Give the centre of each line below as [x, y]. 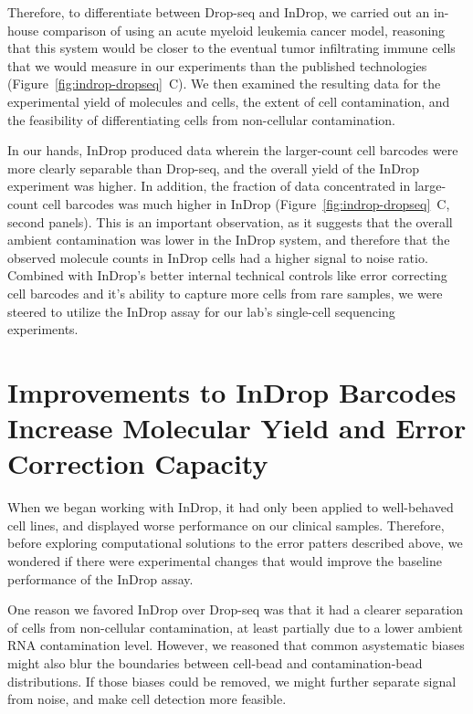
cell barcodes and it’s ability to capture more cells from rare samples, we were [225, 293]
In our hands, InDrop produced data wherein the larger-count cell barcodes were [233, 150]
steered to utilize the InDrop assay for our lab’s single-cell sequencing [201, 311]
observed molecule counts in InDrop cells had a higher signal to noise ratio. [218, 257]
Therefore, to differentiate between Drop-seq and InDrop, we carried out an [219, 12]
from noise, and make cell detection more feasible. [147, 699]
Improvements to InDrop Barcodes [232, 391]
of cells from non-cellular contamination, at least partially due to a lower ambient [235, 627]
